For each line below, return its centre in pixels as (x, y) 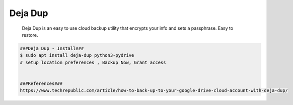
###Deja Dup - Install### (52, 48)
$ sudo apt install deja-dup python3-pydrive (77, 56)
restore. (30, 35)
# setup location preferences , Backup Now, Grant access (93, 62)
